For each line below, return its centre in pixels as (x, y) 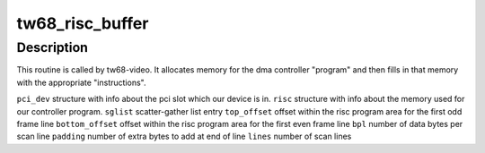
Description (53, 47)
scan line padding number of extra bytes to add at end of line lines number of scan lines (184, 136)
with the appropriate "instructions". (81, 82)
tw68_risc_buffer (83, 23)
